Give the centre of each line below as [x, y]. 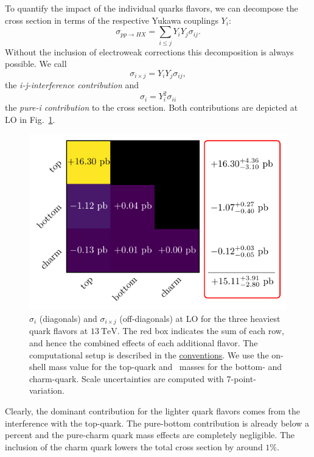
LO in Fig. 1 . [30, 119]
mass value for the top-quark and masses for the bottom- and [165, 367]
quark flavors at [59, 331]
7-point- [241, 378]
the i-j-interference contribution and [72, 85]
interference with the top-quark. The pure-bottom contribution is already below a [157, 423]
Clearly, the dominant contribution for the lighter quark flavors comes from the [153, 410]
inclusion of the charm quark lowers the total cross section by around [134, 446]
